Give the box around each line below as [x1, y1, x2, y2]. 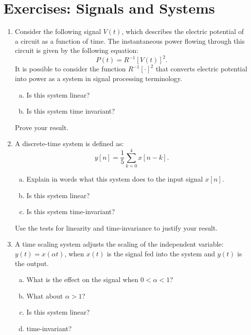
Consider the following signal [15, 26, 101, 36]
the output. [15, 258, 49, 268]
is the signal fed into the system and [107, 249, 215, 259]
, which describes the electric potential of [121, 26, 244, 36]
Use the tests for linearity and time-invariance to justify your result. [15, 222, 218, 233]
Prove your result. [15, 122, 69, 132]
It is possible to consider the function [15, 64, 126, 74]
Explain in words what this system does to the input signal [26, 174, 203, 184]
